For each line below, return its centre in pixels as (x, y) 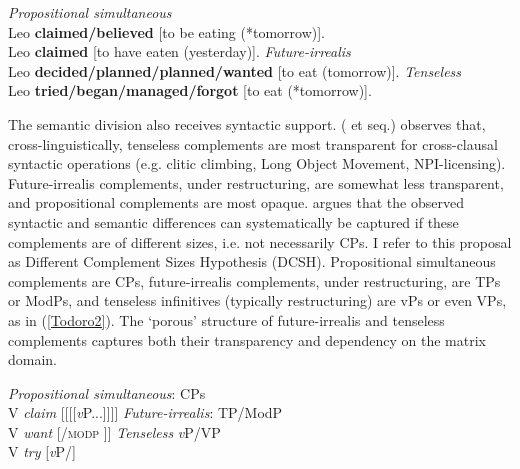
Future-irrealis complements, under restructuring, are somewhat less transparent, (256, 182)
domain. (33, 359)
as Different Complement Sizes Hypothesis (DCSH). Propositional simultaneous (252, 261)
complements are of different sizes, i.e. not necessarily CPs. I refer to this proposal (260, 241)
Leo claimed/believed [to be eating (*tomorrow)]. (166, 31)
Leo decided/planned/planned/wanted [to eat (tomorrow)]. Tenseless (235, 70)
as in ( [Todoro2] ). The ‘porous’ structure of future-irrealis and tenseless (226, 319)
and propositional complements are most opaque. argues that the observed (236, 202)
